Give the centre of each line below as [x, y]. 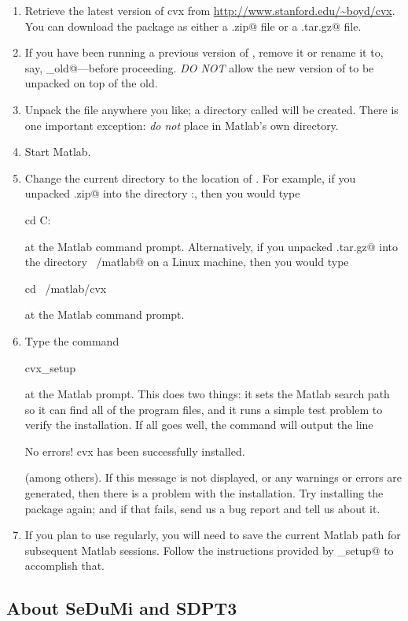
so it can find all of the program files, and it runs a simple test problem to [204, 409]
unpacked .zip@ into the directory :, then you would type [162, 193]
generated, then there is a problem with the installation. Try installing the [204, 493]
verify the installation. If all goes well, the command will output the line [199, 425]
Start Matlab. [58, 152]
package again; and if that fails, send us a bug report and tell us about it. [202, 508]
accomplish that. [64, 566]
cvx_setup [50, 367]
